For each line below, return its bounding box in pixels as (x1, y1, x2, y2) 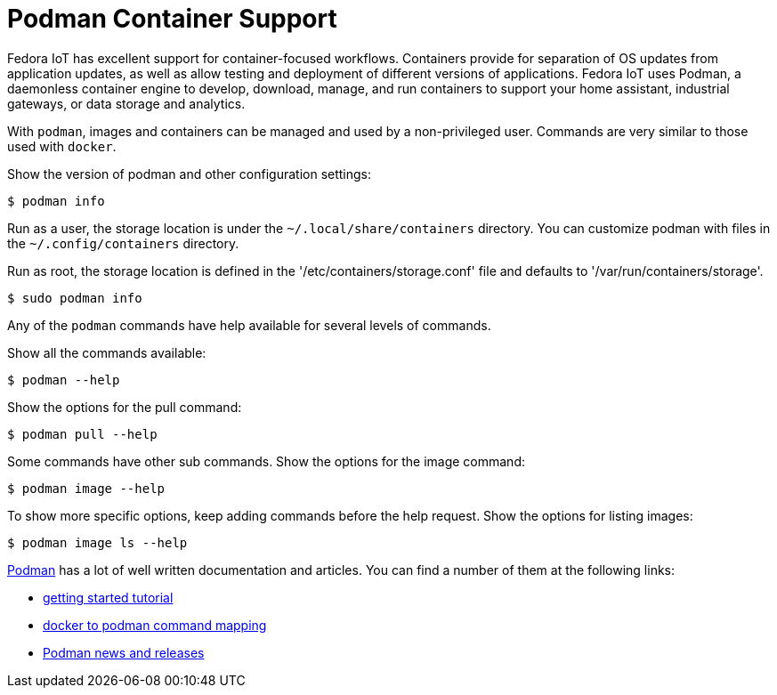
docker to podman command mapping (43, 617, 267, 633)
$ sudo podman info (7, 290, 142, 305)
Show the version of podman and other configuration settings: (7, 166, 372, 182)
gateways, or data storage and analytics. (7, 95, 246, 111)
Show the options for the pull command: (7, 399, 242, 415)
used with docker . (7, 138, 117, 154)
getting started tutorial (43, 589, 174, 605)
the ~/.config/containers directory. (7, 235, 239, 251)
